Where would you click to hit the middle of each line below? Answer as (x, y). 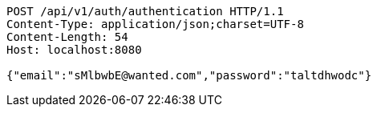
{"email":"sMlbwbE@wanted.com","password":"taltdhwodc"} (189, 75)
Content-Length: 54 (67, 37)
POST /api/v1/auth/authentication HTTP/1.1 (145, 11)
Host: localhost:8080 (74, 50)
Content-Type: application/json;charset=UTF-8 (155, 24)
